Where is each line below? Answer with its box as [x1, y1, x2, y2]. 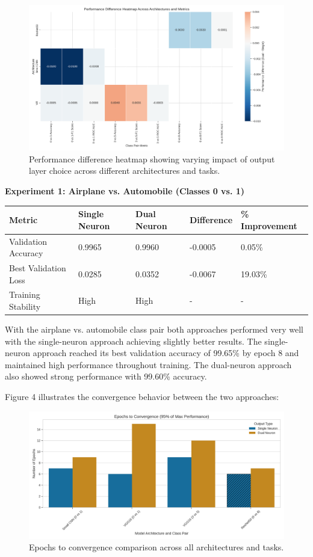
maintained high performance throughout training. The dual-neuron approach [5, 358, 292, 371]
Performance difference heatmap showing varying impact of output [29, 152, 275, 165]
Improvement [241, 219, 297, 232]
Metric [9, 213, 38, 226]
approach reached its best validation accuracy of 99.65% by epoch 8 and [33, 346, 299, 359]
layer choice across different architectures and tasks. [29, 164, 220, 177]
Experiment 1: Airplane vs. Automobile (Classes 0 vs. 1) [5, 185, 245, 197]
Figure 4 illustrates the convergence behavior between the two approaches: [5, 390, 279, 403]
